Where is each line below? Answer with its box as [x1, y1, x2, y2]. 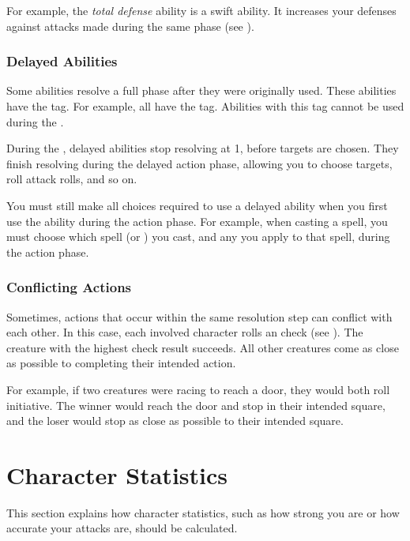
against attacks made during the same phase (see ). [6, 17, 254, 34]
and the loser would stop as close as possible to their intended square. [6, 412, 344, 429]
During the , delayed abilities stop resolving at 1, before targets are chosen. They [6, 140, 399, 156]
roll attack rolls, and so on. [6, 171, 137, 187]
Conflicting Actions [6, 277, 132, 297]
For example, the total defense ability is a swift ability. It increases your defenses [6, 2, 397, 18]
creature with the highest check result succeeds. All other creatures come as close [6, 339, 399, 355]
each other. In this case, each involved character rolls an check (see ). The [6, 324, 363, 340]
